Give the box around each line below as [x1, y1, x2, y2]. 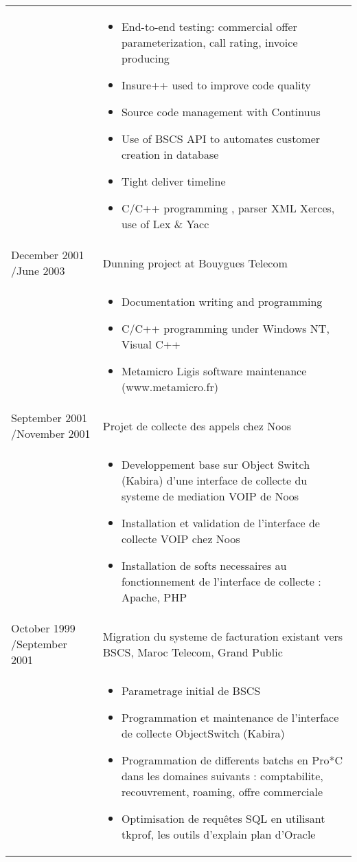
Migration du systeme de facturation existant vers [102, 628, 343, 644]
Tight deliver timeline [121, 173, 226, 189]
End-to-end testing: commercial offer [121, 19, 297, 34]
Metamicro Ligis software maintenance [121, 363, 307, 379]
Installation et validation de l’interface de [121, 515, 320, 531]
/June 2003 [11, 263, 65, 278]
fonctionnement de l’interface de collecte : [121, 573, 321, 589]
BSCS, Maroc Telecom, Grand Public [102, 643, 283, 660]
